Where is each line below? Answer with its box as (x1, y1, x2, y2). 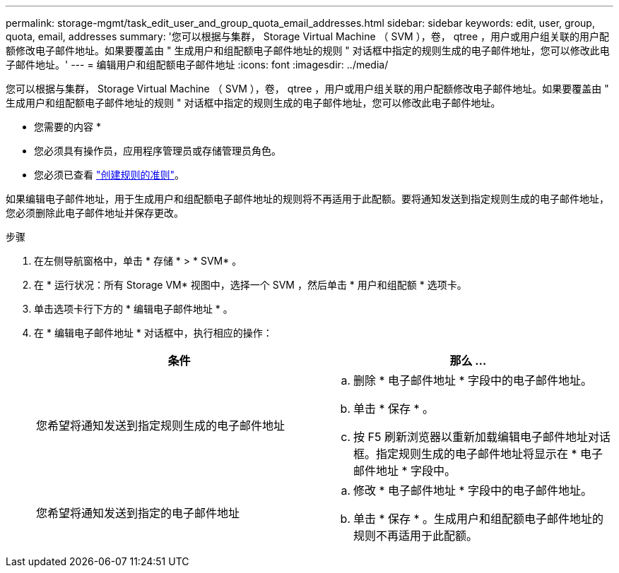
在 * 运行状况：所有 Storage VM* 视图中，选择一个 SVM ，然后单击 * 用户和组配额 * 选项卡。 (34, 279, 467, 291)
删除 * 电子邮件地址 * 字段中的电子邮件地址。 (353, 373, 593, 387)
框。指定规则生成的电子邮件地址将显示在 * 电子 (353, 447, 603, 461)
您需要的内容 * (34, 121, 101, 133)
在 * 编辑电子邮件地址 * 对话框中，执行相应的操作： (34, 327, 273, 339)
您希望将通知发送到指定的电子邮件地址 (36, 506, 240, 520)
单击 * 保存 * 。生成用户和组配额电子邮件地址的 (353, 512, 604, 526)
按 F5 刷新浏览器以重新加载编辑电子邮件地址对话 (353, 430, 611, 444)
